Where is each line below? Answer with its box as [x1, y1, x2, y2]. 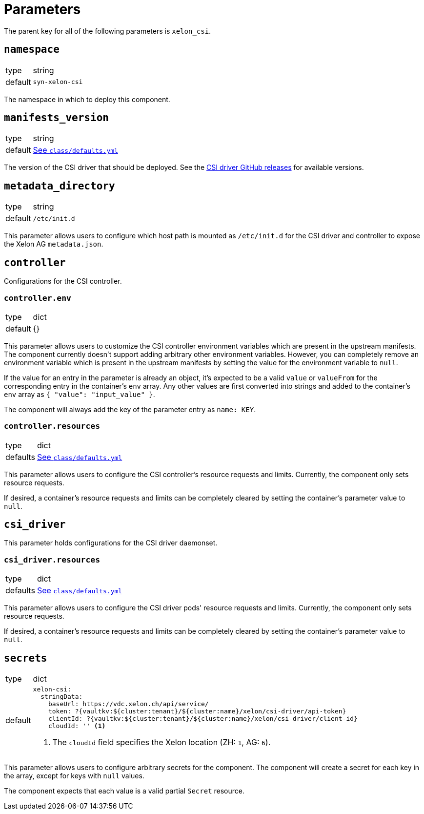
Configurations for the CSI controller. [4, 277, 122, 286]
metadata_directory [4, 180, 115, 192]
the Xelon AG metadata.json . [4, 240, 103, 249]
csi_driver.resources [4, 555, 100, 564]
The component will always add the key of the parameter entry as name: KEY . [4, 405, 256, 414]
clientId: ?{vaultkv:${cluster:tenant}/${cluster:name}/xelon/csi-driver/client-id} [48, 715, 358, 723]
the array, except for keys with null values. [4, 772, 144, 780]
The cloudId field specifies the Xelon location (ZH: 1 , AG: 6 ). [52, 737, 271, 748]
